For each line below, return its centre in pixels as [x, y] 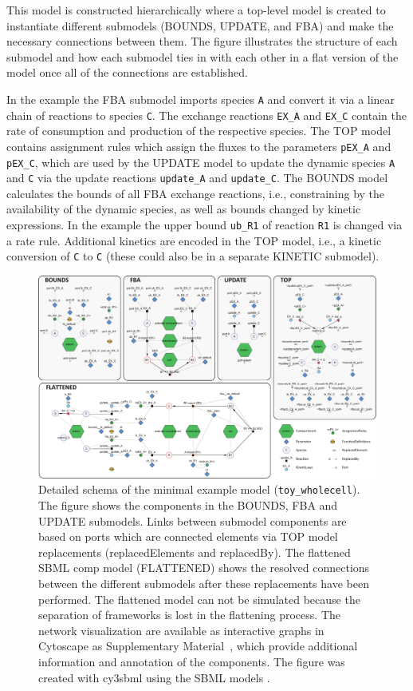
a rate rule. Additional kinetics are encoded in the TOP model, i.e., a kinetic [194, 240]
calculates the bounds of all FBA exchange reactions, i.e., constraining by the [196, 193]
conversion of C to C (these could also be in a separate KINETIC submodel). [193, 256]
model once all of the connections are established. [127, 72]
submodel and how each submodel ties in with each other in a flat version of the [203, 56]
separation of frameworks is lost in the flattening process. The [189, 615]
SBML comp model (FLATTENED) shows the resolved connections [204, 568]
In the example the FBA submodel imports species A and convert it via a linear [201, 99]
